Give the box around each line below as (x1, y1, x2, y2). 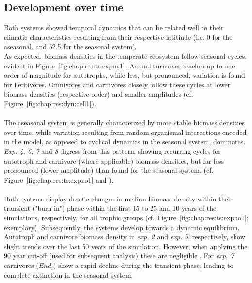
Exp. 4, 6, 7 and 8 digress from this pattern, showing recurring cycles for (4, 146, 221, 156)
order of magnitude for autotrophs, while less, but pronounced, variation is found (4, 70, 245, 80)
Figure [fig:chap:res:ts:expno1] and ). (4, 174, 114, 184)
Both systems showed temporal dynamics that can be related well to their (4, 22, 224, 33)
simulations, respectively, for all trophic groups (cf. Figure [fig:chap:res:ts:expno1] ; (4, 213, 249, 223)
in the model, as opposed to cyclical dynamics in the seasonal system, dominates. (4, 136, 246, 147)
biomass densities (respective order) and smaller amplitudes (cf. (4, 89, 193, 99)
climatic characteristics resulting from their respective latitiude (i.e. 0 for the (4, 32, 233, 42)
